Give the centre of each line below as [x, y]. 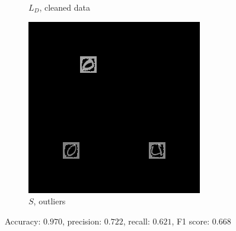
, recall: [136, 221]
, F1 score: [191, 221]
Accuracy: [23, 221]
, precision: [82, 221]
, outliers [50, 201]
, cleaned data [65, 7]
